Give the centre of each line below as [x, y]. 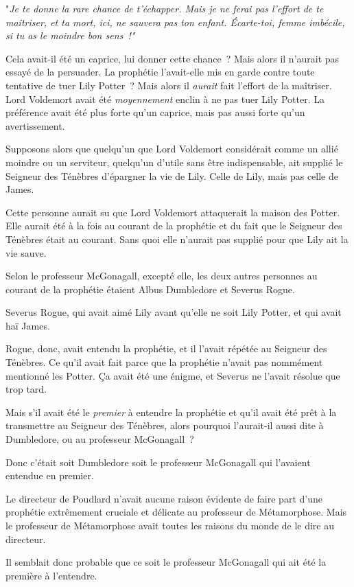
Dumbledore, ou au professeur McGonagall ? [100, 439]
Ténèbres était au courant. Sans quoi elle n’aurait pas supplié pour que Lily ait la [177, 239]
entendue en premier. [50, 475]
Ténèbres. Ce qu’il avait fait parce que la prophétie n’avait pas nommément [164, 362]
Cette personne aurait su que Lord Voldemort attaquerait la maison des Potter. [173, 212]
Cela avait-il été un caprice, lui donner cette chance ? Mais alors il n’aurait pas [173, 58]
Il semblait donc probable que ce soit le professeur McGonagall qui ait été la [166, 562]
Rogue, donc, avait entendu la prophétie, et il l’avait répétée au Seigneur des [166, 348]
